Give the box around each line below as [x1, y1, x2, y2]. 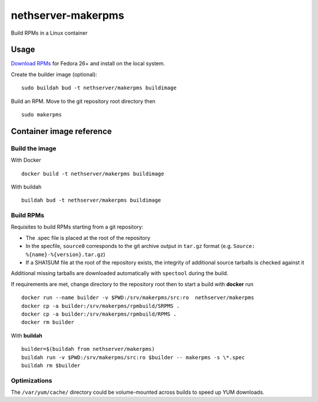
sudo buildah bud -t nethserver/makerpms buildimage [21, 85, 177, 91]
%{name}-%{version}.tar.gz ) [25, 250, 105, 258]
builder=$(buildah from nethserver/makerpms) [21, 346, 155, 353]
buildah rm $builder [21, 362, 81, 369]
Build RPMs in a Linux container [11, 29, 88, 36]
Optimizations [11, 376, 52, 384]
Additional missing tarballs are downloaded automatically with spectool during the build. [11, 270, 229, 277]
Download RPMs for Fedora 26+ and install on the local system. [11, 60, 165, 67]
